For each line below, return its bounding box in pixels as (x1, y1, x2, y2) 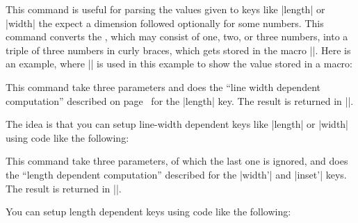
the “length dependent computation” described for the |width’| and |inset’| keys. (6, 167, 347, 181)
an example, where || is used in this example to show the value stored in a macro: (6, 56, 352, 71)
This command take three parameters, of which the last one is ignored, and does (6, 154, 348, 168)
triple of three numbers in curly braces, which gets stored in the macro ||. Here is (6, 42, 351, 57)
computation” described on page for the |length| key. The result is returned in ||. (6, 93, 354, 108)
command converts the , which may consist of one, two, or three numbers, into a (6, 29, 348, 44)
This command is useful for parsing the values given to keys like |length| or (6, 2, 325, 16)
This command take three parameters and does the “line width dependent (6, 79, 320, 94)
